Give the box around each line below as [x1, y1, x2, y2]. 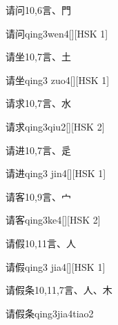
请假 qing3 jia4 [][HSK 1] [6, 259, 106, 274]
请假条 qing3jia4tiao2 [6, 306, 94, 320]
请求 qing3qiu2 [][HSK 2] [6, 119, 105, 133]
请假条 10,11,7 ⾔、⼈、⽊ [6, 283, 112, 297]
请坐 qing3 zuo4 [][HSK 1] [6, 72, 110, 87]
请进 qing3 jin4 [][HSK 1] [6, 166, 106, 181]
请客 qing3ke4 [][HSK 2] [6, 212, 101, 227]
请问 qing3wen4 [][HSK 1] [6, 26, 108, 40]
